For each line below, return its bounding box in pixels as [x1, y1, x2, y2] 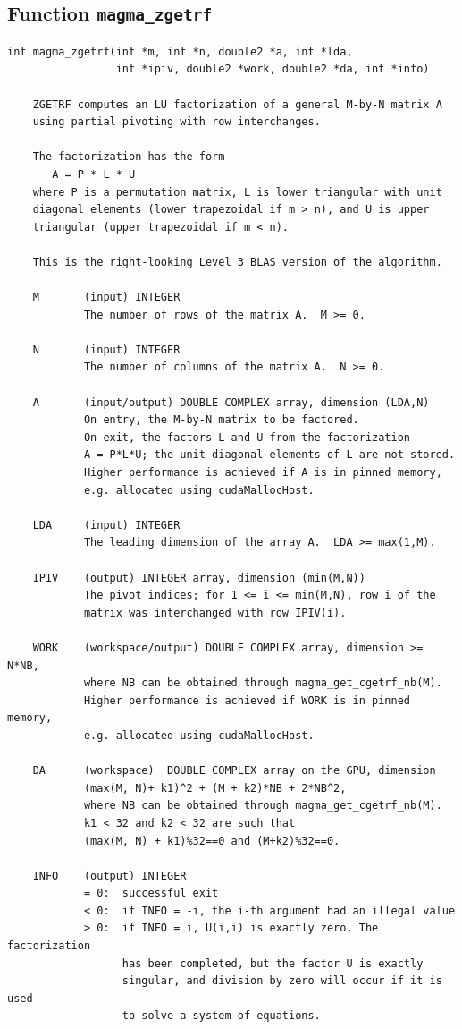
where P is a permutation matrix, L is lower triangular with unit [32, 185, 442, 199]
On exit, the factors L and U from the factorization [83, 430, 411, 444]
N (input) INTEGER [32, 343, 181, 356]
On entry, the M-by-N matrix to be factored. [83, 413, 359, 427]
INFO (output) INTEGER [32, 869, 187, 882]
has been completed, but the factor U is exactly [122, 957, 424, 970]
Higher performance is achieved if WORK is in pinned [83, 693, 411, 707]
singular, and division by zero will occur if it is [122, 974, 442, 988]
